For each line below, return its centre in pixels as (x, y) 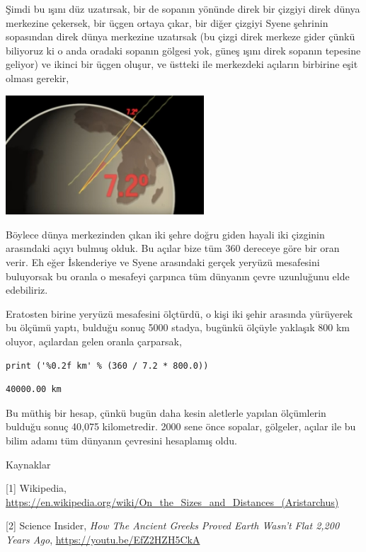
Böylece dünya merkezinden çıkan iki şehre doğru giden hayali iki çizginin (165, 234)
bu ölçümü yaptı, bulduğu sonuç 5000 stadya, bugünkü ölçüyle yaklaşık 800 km (178, 327)
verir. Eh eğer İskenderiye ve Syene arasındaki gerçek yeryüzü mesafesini (163, 261)
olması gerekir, (38, 77)
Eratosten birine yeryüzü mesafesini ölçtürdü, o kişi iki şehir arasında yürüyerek (179, 313)
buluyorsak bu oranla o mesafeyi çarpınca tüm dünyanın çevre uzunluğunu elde (178, 276)
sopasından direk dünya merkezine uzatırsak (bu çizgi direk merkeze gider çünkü (181, 36)
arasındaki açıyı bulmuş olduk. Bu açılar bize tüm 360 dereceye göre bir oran (173, 248)
